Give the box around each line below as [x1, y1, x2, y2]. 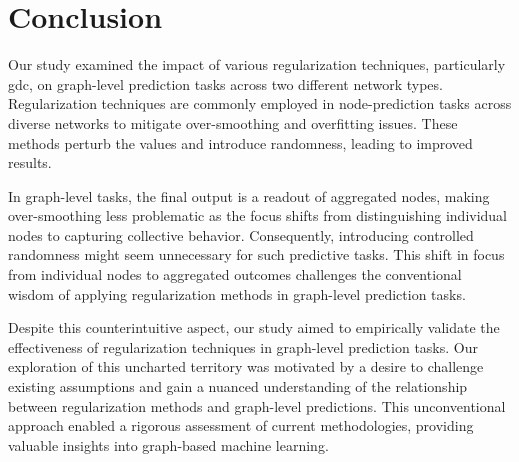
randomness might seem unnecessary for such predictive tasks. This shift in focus [8, 244, 505, 265]
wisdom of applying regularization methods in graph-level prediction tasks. [8, 283, 466, 304]
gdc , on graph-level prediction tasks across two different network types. [8, 73, 443, 94]
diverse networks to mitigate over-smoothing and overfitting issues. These [8, 112, 458, 133]
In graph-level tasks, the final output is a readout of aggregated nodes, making [8, 185, 490, 206]
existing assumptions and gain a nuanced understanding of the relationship [8, 376, 468, 397]
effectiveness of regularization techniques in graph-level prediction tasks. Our [8, 336, 478, 357]
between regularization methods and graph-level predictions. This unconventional [8, 395, 506, 416]
